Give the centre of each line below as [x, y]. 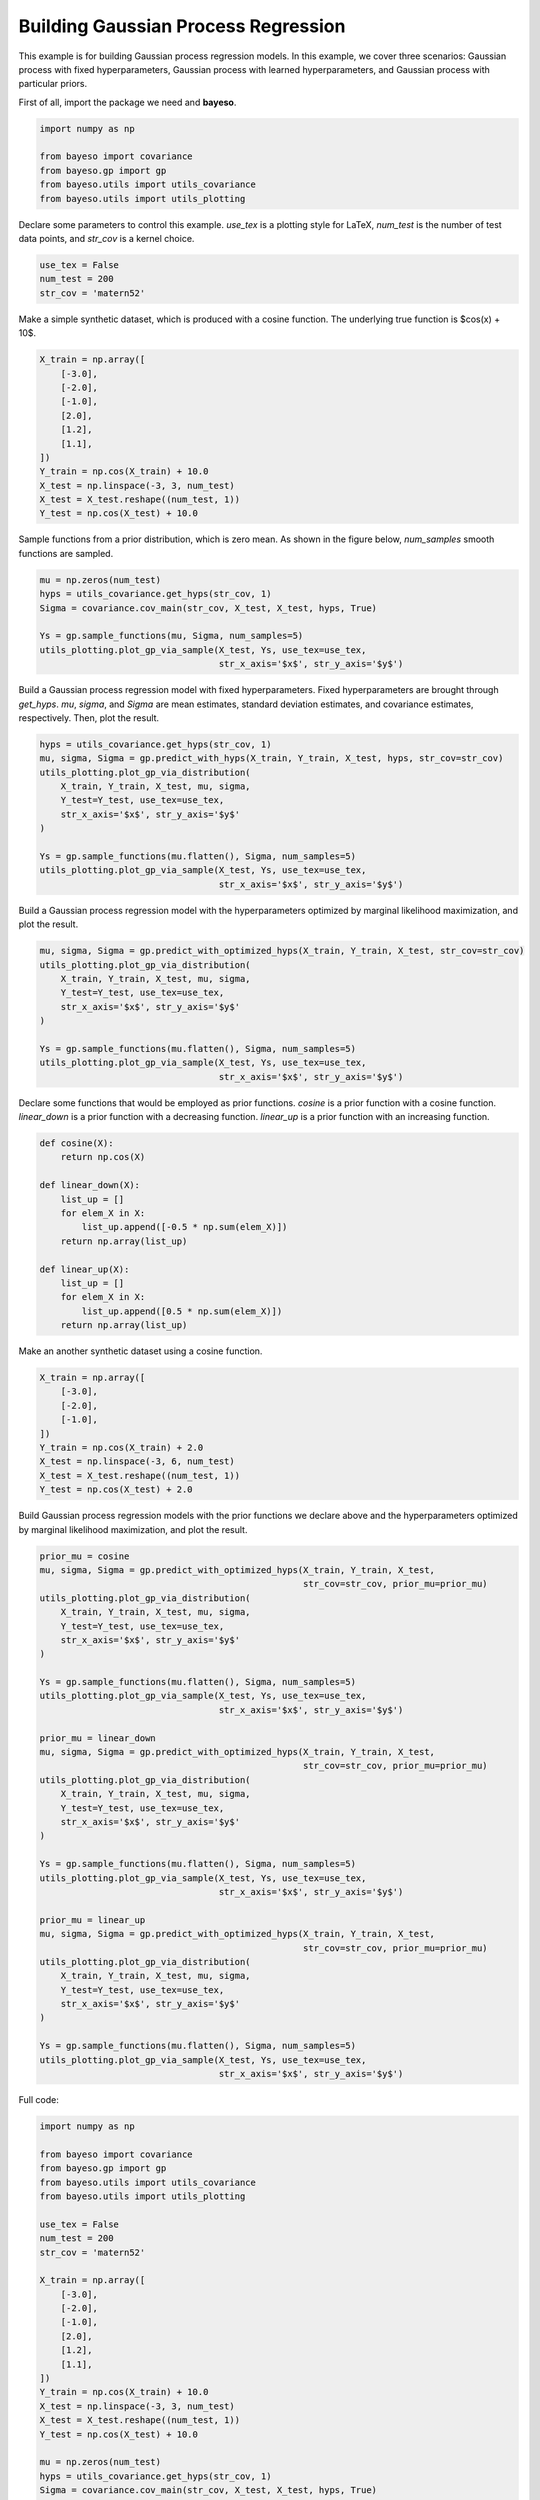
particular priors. [53, 84]
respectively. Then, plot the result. [89, 717]
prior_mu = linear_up [92, 1919]
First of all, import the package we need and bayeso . [127, 102]
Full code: [38, 2100]
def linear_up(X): [84, 1269]
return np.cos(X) [103, 1157]
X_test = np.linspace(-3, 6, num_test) [137, 1461]
